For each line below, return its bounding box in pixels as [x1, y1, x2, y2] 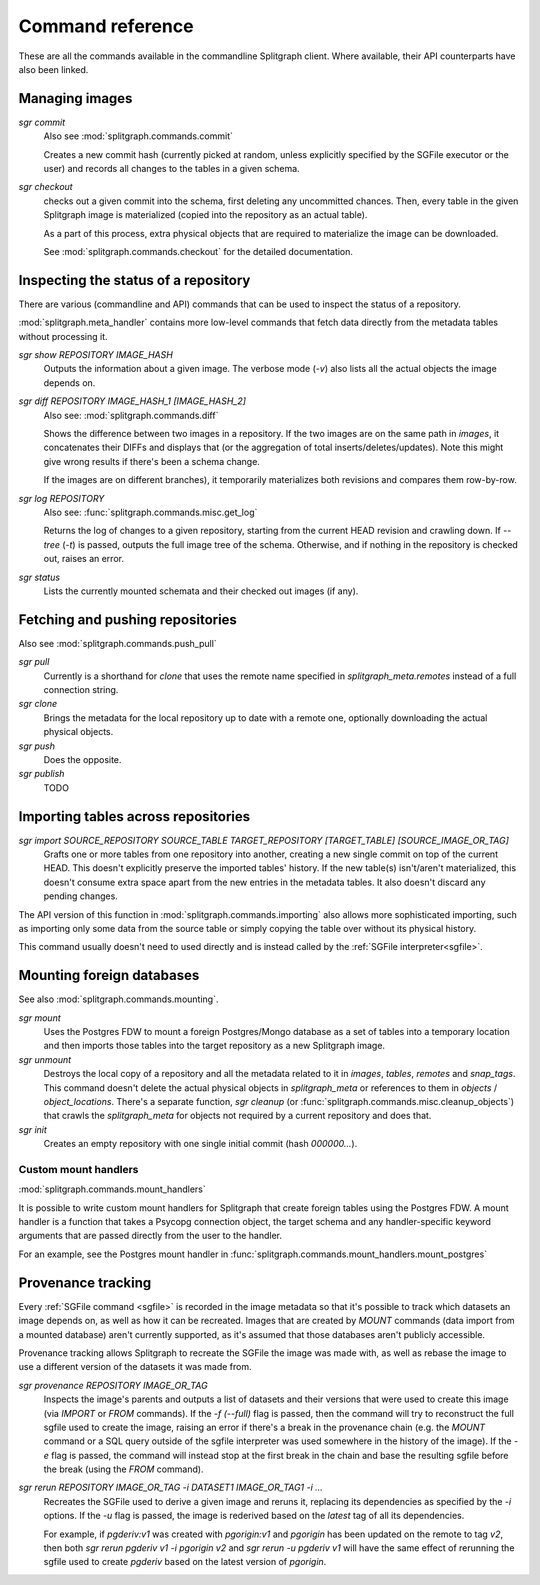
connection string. [43, 683, 119, 695]
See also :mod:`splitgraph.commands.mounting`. [18, 993, 219, 1005]
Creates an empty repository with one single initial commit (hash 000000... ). [43, 1138, 358, 1150]
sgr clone [18, 698, 58, 710]
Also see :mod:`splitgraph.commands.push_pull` [18, 637, 217, 649]
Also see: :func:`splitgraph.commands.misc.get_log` [43, 506, 258, 518]
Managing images [18, 90, 133, 107]
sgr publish [18, 768, 65, 780]
